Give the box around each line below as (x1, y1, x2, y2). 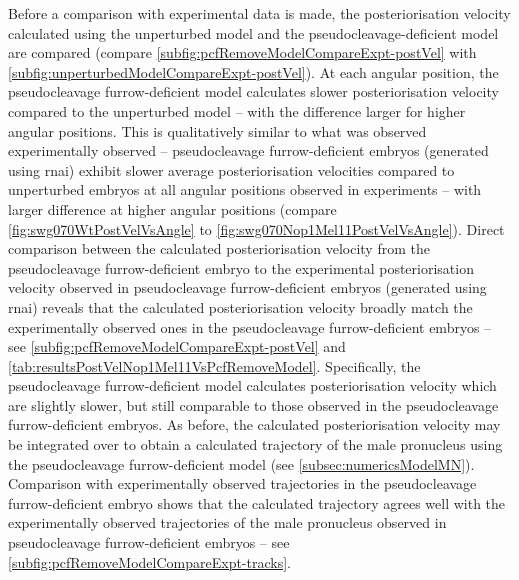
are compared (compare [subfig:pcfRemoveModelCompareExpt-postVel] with (8, 42, 477, 63)
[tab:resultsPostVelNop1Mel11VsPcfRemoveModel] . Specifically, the (8, 355, 421, 376)
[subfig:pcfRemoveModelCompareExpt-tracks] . (8, 551, 291, 572)
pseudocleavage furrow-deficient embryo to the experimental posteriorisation (8, 257, 474, 278)
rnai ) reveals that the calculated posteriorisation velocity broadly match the (8, 296, 473, 317)
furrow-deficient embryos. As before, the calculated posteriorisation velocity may (8, 414, 501, 435)
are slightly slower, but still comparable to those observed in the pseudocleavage (8, 394, 499, 415)
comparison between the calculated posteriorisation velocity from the (8, 238, 430, 259)
